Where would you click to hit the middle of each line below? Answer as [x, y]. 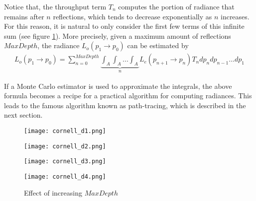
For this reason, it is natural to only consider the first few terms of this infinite [124, 26]
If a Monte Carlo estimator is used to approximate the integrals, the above [118, 86]
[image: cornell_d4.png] [65, 176]
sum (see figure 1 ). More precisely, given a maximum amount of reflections [118, 35]
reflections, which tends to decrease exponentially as [132, 16]
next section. [23, 115]
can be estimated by [158, 45]
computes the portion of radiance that [176, 6]
